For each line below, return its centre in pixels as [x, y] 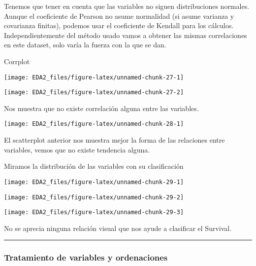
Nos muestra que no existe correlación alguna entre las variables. [101, 108]
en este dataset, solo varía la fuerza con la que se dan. [85, 45]
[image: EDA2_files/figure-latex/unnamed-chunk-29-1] [94, 182]
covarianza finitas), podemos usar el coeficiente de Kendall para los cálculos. [119, 25]
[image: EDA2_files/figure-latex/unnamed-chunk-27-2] [94, 93]
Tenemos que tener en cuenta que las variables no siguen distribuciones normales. [127, 6]
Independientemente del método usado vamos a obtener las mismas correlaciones [126, 35]
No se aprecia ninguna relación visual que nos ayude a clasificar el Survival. [118, 228]
